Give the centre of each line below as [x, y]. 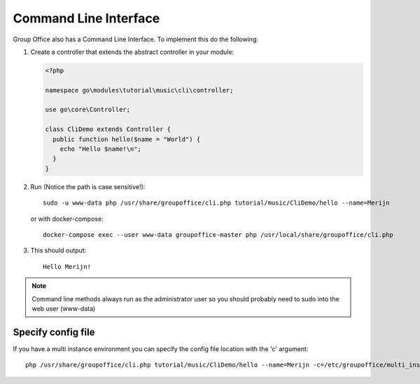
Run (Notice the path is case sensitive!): [88, 186]
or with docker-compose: [67, 219]
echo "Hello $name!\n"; [100, 149]
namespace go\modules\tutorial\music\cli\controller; [139, 90]
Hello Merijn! [67, 267]
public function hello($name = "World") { [127, 139]
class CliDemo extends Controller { [108, 129]
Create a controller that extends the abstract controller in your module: [132, 52]
